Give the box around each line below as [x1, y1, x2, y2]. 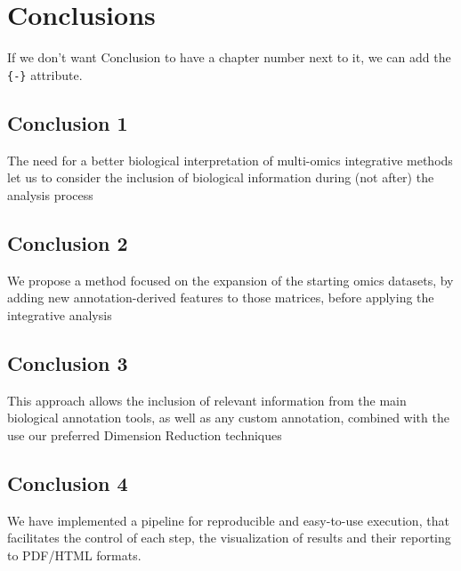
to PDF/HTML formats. [7, 545, 142, 564]
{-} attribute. [7, 65, 83, 84]
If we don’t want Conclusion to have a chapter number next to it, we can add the [7, 48, 451, 67]
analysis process [7, 185, 93, 204]
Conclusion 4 [7, 469, 128, 496]
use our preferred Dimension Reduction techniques [7, 425, 282, 444]
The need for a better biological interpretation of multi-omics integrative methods [7, 150, 453, 169]
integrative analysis [7, 305, 112, 324]
